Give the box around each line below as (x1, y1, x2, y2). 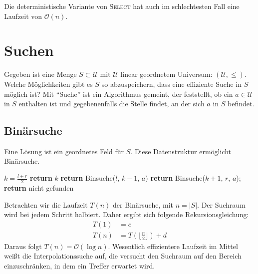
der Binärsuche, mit (113, 199, 173, 210)
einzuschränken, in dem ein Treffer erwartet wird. (4, 260, 155, 271)
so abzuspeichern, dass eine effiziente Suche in (101, 78, 242, 89)
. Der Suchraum (197, 199, 246, 210)
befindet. (227, 98, 255, 109)
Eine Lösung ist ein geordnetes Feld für (4, 146, 124, 156)
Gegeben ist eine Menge (4, 69, 77, 79)
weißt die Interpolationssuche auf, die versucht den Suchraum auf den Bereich (4, 251, 242, 261)
